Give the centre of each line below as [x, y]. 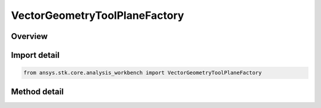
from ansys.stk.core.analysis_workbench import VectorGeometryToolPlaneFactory [143, 73]
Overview [29, 36]
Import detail [35, 55]
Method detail [37, 91]
